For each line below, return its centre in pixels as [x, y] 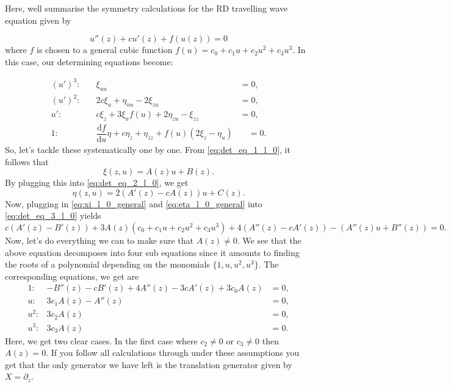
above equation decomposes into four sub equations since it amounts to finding [152, 252]
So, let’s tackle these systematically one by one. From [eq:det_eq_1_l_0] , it [148, 149]
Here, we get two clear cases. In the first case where [101, 340]
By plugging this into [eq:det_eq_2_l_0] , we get [97, 183]
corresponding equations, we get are [72, 276]
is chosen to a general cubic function [105, 50]
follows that [27, 161]
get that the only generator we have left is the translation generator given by [149, 364]
